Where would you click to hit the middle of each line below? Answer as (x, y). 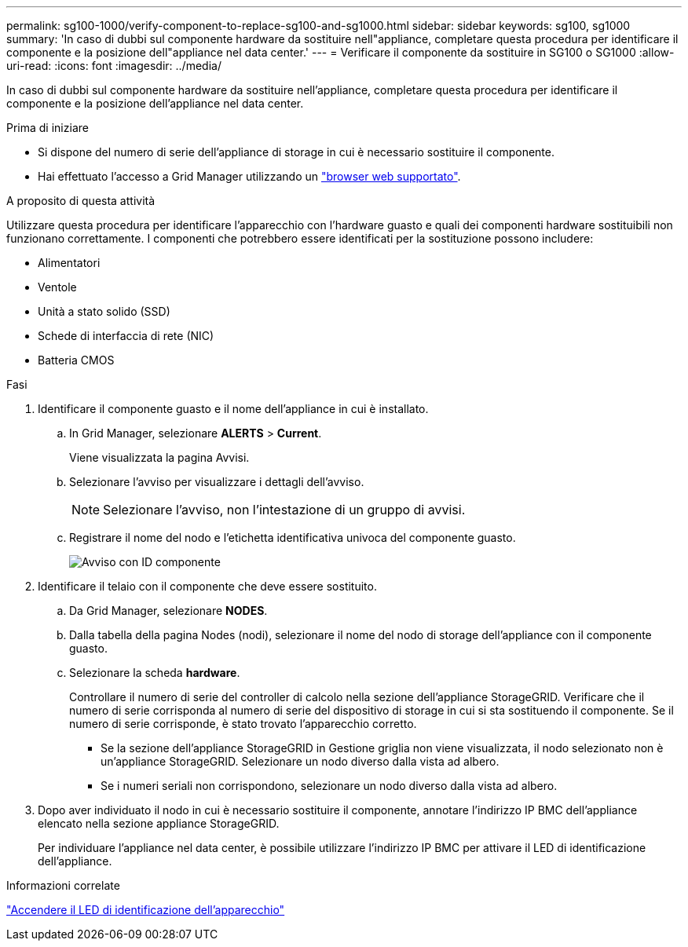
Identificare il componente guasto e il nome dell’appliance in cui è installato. (233, 409)
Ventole (57, 287)
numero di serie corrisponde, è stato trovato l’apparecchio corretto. (243, 724)
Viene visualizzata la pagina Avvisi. (159, 457)
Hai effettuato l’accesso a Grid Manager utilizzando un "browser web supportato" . (249, 176)
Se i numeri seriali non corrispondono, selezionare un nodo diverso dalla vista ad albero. (329, 786)
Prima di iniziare (48, 128)
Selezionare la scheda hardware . (155, 673)
